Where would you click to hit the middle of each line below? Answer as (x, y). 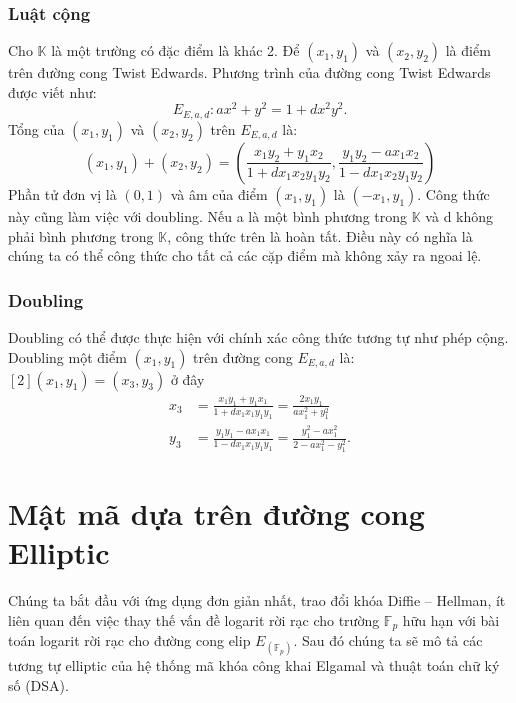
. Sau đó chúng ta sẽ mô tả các (388, 640)
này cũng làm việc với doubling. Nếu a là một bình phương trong (208, 215)
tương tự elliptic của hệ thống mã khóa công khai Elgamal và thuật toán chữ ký (254, 665)
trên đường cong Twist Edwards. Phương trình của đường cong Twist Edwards (249, 72)
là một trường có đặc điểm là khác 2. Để (175, 50)
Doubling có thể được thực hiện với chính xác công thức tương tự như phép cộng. (258, 336)
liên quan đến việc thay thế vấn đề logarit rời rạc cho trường (194, 619)
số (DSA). (38, 685)
